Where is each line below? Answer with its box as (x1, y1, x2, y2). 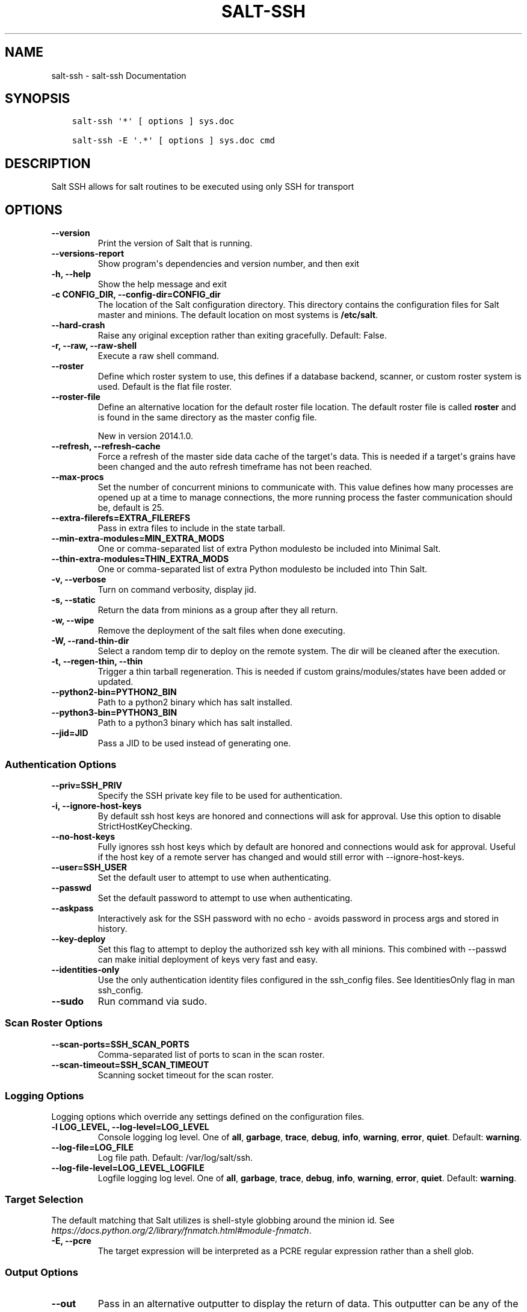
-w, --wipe (51, 615, 94, 626)
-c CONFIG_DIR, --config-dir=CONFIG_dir (51, 289, 221, 300)
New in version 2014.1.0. (97, 431, 194, 442)
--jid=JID (51, 728, 88, 739)
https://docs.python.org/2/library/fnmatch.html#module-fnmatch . (51, 1225, 312, 1236)
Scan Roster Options (5, 1017, 103, 1029)
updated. (97, 676, 134, 687)
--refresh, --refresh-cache (51, 441, 161, 452)
